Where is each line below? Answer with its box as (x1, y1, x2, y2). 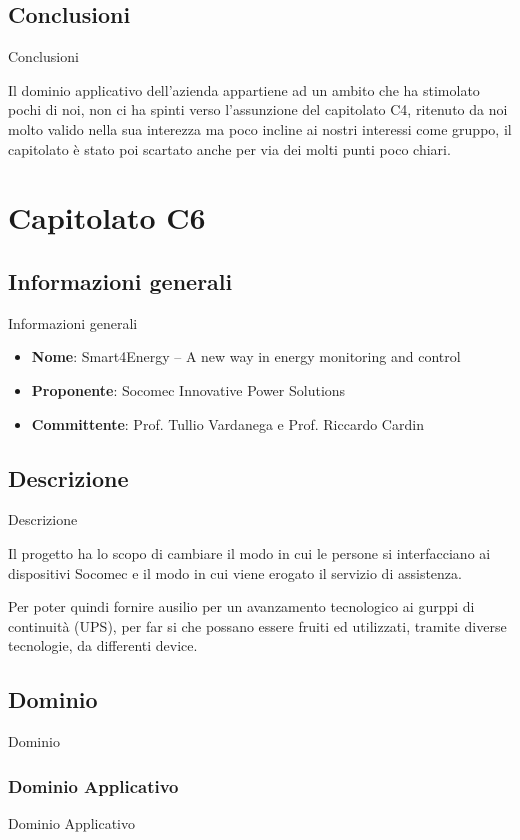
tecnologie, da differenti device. (8, 635, 198, 656)
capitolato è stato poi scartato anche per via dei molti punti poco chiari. (8, 138, 451, 159)
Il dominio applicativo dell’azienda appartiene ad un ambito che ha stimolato (8, 79, 480, 100)
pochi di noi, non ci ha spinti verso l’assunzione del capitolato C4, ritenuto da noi (8, 99, 508, 120)
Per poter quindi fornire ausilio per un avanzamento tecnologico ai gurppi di (8, 596, 475, 617)
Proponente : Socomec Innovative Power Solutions (31, 379, 346, 400)
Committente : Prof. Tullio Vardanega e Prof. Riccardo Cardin (31, 413, 424, 434)
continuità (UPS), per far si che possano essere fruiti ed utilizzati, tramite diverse (8, 615, 507, 636)
